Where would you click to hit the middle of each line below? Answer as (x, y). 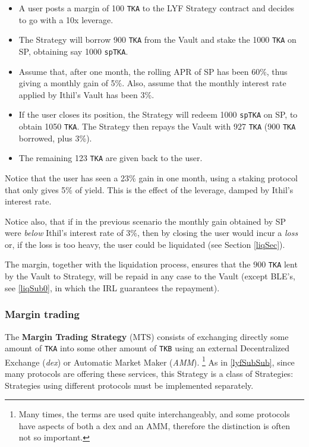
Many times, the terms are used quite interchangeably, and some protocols (154, 414)
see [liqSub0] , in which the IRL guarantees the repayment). (112, 287)
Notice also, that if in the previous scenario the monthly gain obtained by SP (146, 221)
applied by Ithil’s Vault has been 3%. (86, 94)
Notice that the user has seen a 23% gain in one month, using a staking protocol (151, 177)
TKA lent (283, 264)
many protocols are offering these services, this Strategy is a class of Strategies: (149, 374)
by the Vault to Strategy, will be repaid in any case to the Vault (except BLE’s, (150, 276)
